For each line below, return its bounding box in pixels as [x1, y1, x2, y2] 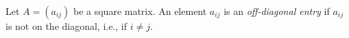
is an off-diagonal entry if [224, 4, 330, 18]
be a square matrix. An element [73, 4, 207, 18]
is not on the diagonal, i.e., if [5, 19, 128, 33]
